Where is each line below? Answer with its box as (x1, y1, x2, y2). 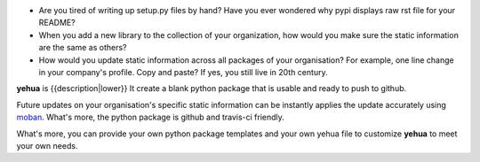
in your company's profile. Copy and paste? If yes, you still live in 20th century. (38, 66, 328, 77)
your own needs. (16, 140, 78, 150)
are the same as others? (38, 42, 127, 53)
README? (38, 18, 76, 28)
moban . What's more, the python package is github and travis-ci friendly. (16, 112, 284, 123)
